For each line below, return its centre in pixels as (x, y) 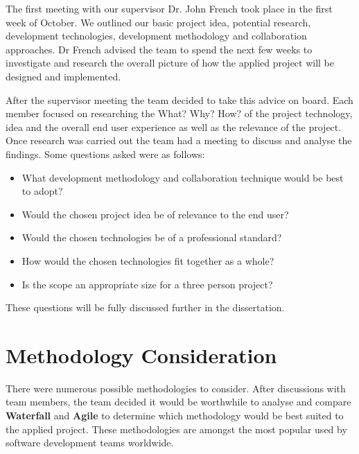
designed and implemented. (63, 76)
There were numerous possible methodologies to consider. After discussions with (176, 388)
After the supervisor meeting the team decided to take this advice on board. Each (179, 99)
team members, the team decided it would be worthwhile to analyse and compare (178, 402)
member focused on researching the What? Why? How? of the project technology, (179, 113)
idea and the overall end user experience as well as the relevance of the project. (174, 126)
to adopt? (42, 191)
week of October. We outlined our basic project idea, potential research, (158, 22)
